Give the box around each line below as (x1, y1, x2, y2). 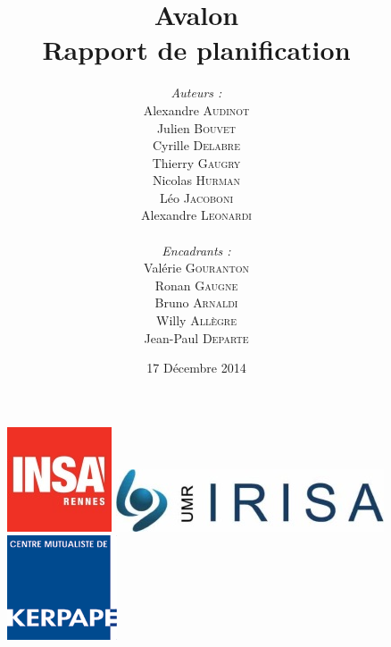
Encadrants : (162, 240, 231, 259)
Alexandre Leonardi (141, 206, 252, 224)
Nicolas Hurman (152, 171, 241, 189)
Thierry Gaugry (152, 153, 241, 172)
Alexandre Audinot (143, 100, 250, 119)
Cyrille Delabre (152, 136, 241, 155)
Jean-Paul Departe (144, 328, 249, 347)
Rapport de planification (42, 31, 351, 68)
